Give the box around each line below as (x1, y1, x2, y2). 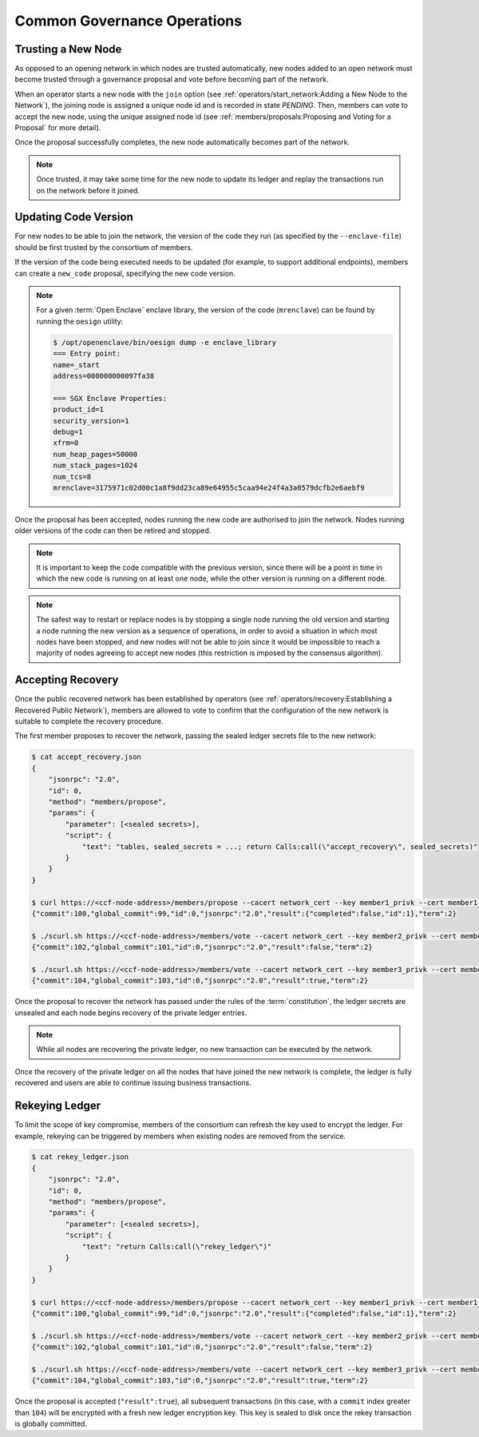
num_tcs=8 (53, 472, 92, 481)
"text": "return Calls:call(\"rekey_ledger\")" (81, 1242, 272, 1251)
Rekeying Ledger (14, 1099, 101, 1113)
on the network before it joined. (36, 185, 140, 195)
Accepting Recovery (14, 673, 119, 687)
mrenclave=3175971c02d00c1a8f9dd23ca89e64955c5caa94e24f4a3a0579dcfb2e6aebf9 (53, 483, 365, 492)
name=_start (53, 360, 100, 369)
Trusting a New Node (14, 42, 122, 56)
